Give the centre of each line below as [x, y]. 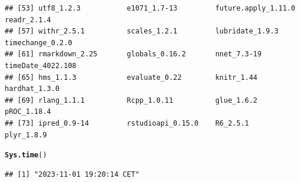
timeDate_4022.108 [41, 65]
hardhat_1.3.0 [32, 89]
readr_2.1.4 [28, 20]
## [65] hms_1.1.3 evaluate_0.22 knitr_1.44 [131, 77]
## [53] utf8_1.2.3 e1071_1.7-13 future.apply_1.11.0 [150, 8]
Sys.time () [26, 155]
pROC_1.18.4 [28, 112]
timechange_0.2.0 [39, 43]
